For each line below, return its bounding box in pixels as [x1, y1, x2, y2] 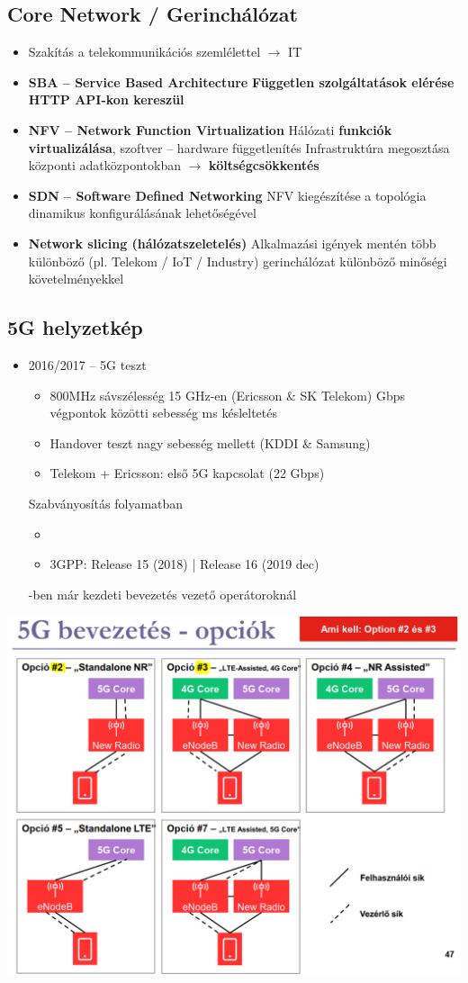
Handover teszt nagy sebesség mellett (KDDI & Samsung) [49, 433, 371, 452]
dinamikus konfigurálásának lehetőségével [28, 203, 256, 222]
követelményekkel [28, 269, 124, 288]
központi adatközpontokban [28, 156, 182, 175]
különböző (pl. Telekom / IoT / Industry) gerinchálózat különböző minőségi [28, 251, 447, 270]
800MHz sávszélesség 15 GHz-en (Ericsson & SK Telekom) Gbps [49, 385, 406, 404]
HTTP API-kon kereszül [28, 90, 184, 109]
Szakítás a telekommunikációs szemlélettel [28, 42, 261, 61]
